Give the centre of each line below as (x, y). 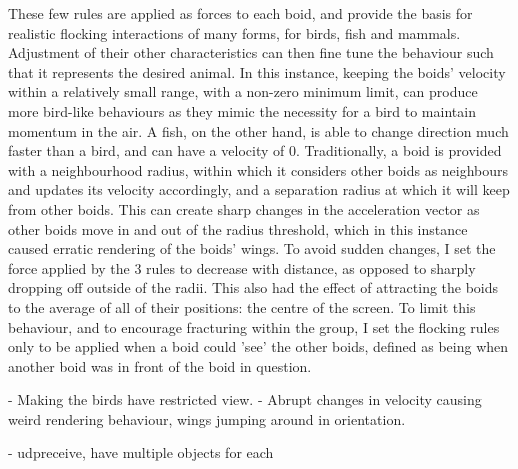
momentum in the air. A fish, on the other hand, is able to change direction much (258, 130)
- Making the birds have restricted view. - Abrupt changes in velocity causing (245, 399)
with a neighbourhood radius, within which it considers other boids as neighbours (258, 169)
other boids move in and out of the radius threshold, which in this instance (238, 228)
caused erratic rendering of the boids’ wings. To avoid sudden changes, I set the (252, 248)
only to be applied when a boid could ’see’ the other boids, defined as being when (258, 346)
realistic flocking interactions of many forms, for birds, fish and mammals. (234, 32)
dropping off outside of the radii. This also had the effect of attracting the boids (253, 287)
